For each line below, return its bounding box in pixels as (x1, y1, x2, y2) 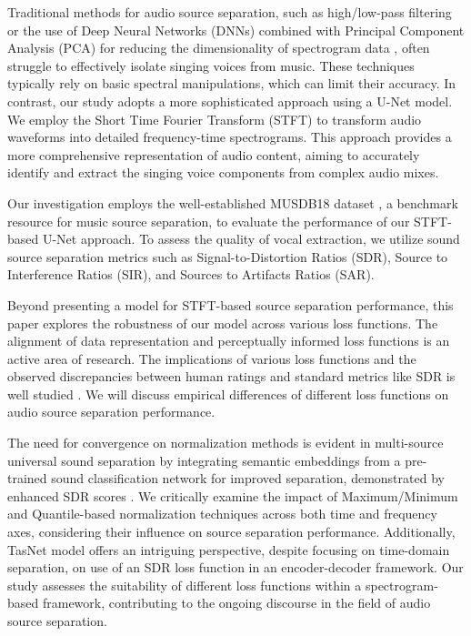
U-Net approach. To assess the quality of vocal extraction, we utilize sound (42, 229, 460, 248)
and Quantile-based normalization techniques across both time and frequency (7, 504, 437, 523)
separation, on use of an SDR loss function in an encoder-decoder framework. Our (7, 558, 464, 577)
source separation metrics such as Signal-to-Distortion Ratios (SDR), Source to (7, 247, 448, 266)
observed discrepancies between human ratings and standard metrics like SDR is (7, 367, 456, 386)
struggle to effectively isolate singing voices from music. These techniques (7, 56, 415, 75)
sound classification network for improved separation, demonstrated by (51, 469, 445, 488)
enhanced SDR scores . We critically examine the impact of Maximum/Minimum (7, 486, 458, 505)
